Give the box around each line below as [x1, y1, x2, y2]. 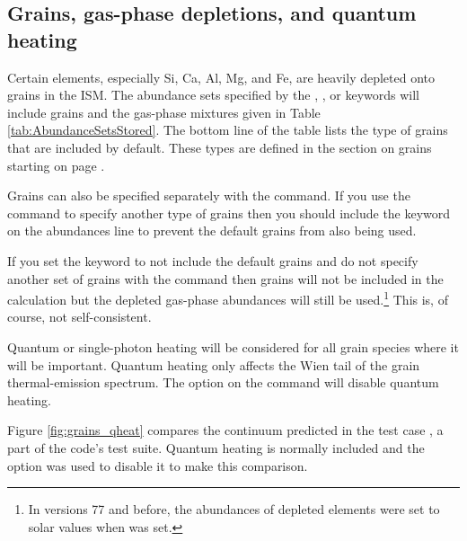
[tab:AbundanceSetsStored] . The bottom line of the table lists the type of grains [7, 120, 448, 139]
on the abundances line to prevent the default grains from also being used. [7, 221, 417, 240]
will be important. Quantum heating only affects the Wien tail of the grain [7, 355, 420, 374]
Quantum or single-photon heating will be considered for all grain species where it [7, 337, 459, 356]
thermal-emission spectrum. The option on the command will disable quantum [7, 373, 439, 392]
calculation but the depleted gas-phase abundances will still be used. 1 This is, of [7, 288, 448, 308]
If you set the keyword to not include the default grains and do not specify [7, 251, 419, 270]
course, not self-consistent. [7, 307, 152, 326]
